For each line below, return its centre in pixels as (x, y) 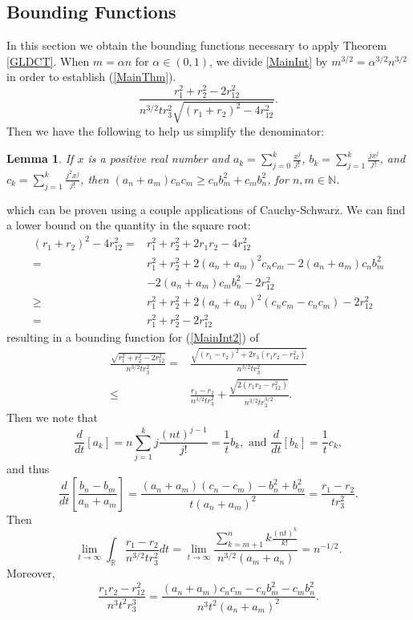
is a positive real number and (158, 158)
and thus (28, 469)
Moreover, (31, 573)
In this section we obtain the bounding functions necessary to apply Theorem (197, 45)
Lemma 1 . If (40, 158)
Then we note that (52, 417)
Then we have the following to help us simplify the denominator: (166, 130)
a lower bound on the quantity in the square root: (129, 225)
